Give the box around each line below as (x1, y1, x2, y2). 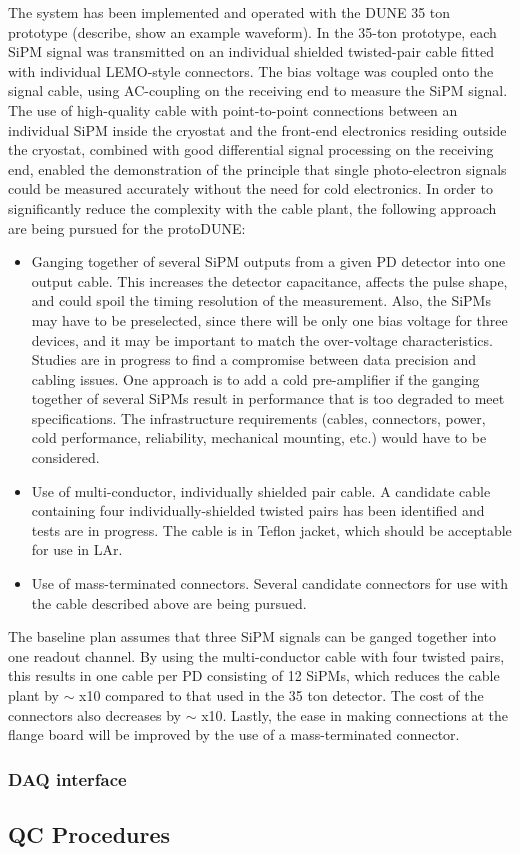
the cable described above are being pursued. (31, 592, 307, 613)
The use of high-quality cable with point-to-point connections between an (8, 99, 458, 120)
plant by (8, 685, 59, 705)
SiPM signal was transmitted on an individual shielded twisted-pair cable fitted (8, 41, 495, 62)
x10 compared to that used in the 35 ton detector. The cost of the (79, 685, 484, 705)
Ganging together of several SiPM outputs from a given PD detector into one (31, 251, 506, 272)
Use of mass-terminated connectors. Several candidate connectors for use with (31, 573, 509, 594)
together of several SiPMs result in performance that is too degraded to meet (31, 388, 505, 409)
